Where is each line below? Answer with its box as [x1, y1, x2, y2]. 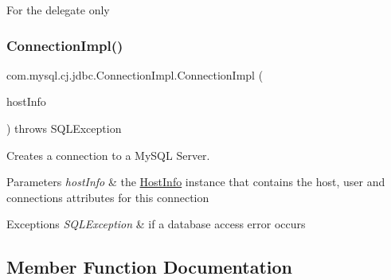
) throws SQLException [6, 120, 122, 136]
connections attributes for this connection [6, 189, 209, 205]
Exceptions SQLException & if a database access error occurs [6, 216, 306, 232]
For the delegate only [6, 2, 110, 17]
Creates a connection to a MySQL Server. [6, 146, 210, 163]
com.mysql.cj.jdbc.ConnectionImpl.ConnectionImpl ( [6, 66, 264, 83]
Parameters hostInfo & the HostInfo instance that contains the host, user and [6, 173, 385, 190]
